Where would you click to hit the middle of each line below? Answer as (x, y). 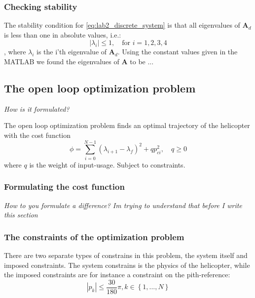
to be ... (142, 61)
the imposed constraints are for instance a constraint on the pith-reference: (117, 275)
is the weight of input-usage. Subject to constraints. (107, 164)
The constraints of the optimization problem (94, 236)
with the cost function (37, 135)
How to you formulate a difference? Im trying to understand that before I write (123, 205)
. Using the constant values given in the (178, 52)
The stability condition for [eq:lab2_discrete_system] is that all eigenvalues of (122, 25)
